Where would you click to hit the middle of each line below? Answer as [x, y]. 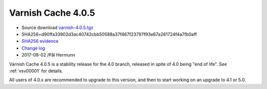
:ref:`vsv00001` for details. [36, 71]
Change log [33, 48]
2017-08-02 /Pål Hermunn [48, 55]
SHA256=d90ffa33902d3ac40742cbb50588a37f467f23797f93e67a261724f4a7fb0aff [109, 34]
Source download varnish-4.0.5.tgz [57, 28]
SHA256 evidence [40, 41]
